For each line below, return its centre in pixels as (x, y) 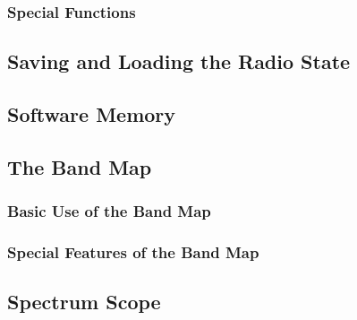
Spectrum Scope (84, 302)
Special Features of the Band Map (133, 251)
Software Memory (92, 114)
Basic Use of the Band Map (109, 211)
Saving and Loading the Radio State (179, 61)
